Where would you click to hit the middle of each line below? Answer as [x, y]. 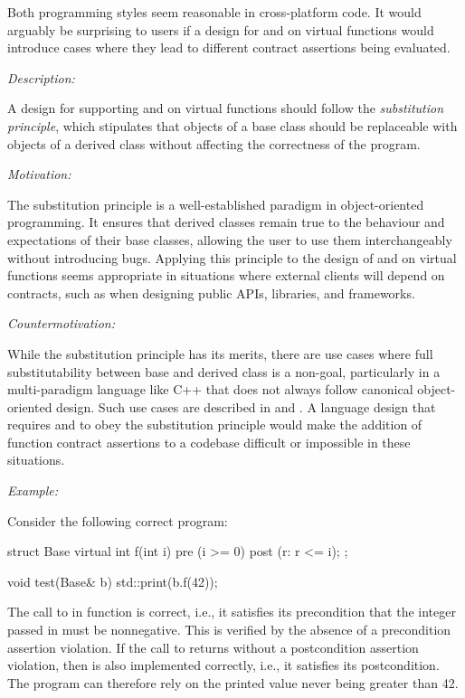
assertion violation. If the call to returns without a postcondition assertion [213, 647]
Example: [33, 490]
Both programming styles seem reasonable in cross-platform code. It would [214, 12]
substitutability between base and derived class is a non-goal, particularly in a [224, 371]
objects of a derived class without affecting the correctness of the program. [214, 143]
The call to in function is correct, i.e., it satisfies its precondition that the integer [232, 612]
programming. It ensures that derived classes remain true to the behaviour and [226, 222]
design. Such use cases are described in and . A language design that [246, 406]
